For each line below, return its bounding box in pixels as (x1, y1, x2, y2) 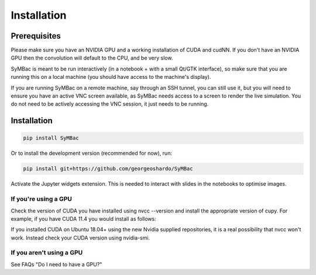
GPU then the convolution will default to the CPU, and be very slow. (11, 54, 173, 61)
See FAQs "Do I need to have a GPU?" (11, 260, 102, 268)
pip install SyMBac (23, 135, 79, 141)
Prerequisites (11, 31, 61, 41)
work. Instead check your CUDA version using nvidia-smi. (11, 234, 150, 241)
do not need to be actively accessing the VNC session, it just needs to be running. (11, 100, 209, 107)
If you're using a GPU (11, 195, 73, 203)
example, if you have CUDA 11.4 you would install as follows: (11, 215, 156, 222)
